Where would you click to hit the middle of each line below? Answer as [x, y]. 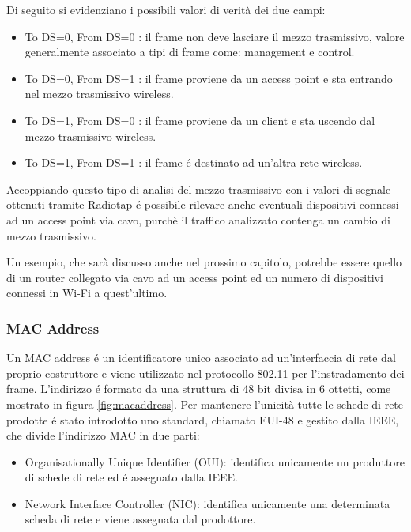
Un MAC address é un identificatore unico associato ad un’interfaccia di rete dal [201, 358]
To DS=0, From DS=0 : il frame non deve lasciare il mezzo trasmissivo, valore [215, 36]
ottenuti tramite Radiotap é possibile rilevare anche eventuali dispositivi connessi [203, 204]
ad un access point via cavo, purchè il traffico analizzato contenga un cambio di [198, 219]
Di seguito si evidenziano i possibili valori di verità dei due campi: [166, 9]
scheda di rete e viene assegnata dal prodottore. [140, 519]
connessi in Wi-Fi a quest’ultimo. [87, 293]
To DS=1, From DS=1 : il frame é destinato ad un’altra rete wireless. [194, 162]
